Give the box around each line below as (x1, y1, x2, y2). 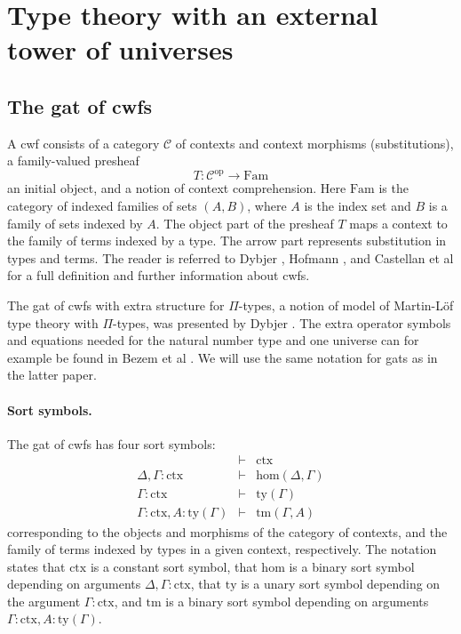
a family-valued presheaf (7, 151, 139, 170)
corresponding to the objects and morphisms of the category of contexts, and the (7, 522, 448, 541)
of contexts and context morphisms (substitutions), (175, 133, 454, 152)
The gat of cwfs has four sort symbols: (7, 434, 216, 453)
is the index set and (304, 197, 411, 215)
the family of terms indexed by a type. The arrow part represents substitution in (7, 231, 447, 250)
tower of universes (7, 31, 234, 68)
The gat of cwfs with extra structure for (7, 296, 225, 315)
